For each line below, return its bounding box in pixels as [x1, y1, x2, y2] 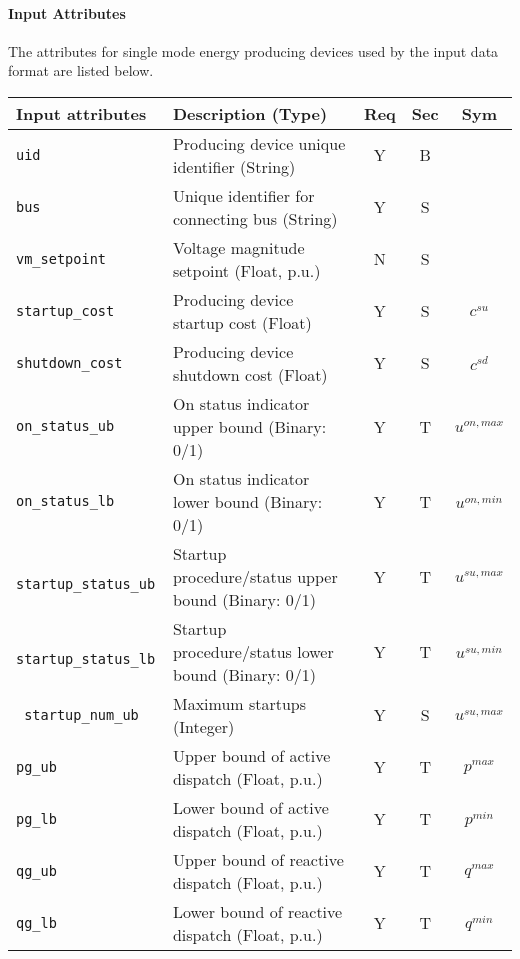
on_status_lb [16, 493, 115, 510]
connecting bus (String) [172, 206, 338, 230]
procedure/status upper [172, 564, 338, 588]
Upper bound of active [172, 743, 331, 767]
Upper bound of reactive [172, 847, 344, 871]
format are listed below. [8, 60, 154, 81]
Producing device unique [172, 131, 346, 155]
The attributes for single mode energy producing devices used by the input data [8, 40, 499, 61]
